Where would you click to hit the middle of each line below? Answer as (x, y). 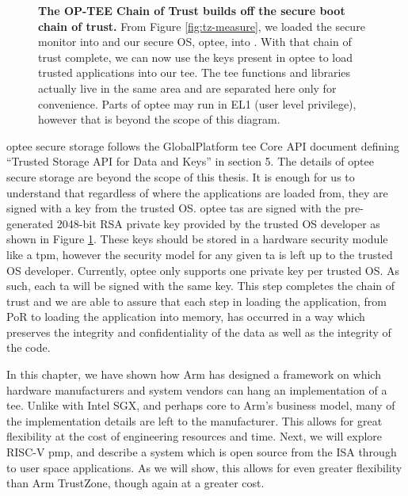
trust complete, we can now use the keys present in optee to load (196, 57)
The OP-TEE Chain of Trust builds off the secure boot (192, 10)
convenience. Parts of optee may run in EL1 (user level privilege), (197, 103)
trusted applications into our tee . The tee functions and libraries (194, 72)
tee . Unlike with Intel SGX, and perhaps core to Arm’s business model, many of (201, 405)
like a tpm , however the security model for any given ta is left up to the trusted (200, 254)
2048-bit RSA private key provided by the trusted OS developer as (218, 223)
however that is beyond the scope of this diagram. (159, 119)
